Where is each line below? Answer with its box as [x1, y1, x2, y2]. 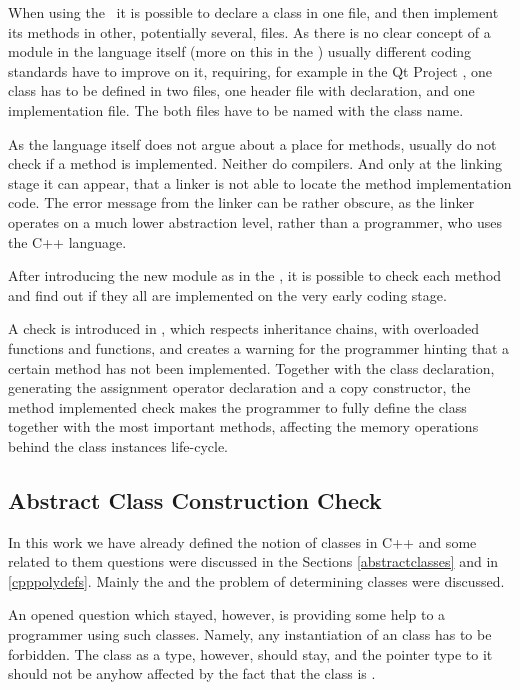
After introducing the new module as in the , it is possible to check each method [8, 265, 502, 286]
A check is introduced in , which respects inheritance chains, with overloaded [8, 318, 480, 339]
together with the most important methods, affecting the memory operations [8, 416, 479, 437]
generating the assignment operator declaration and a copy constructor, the [8, 377, 471, 398]
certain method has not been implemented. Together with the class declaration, [8, 357, 495, 378]
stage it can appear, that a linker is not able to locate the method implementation [8, 172, 512, 193]
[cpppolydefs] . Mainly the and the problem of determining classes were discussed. [8, 570, 505, 591]
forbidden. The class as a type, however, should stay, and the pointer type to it [8, 643, 493, 664]
